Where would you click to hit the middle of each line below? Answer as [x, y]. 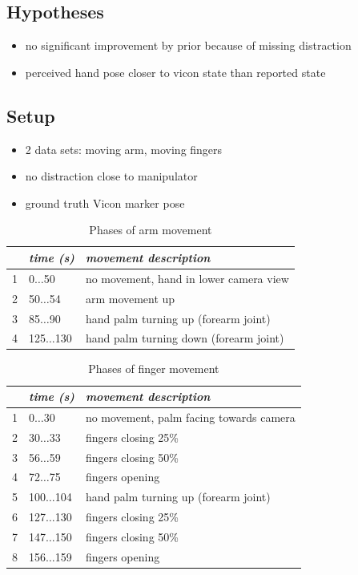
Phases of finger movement [154, 368]
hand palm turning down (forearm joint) [185, 338]
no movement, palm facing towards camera [190, 417]
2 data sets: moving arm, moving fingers [124, 149]
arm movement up [130, 298]
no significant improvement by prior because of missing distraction [188, 45]
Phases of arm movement [151, 230]
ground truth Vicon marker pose [105, 202]
